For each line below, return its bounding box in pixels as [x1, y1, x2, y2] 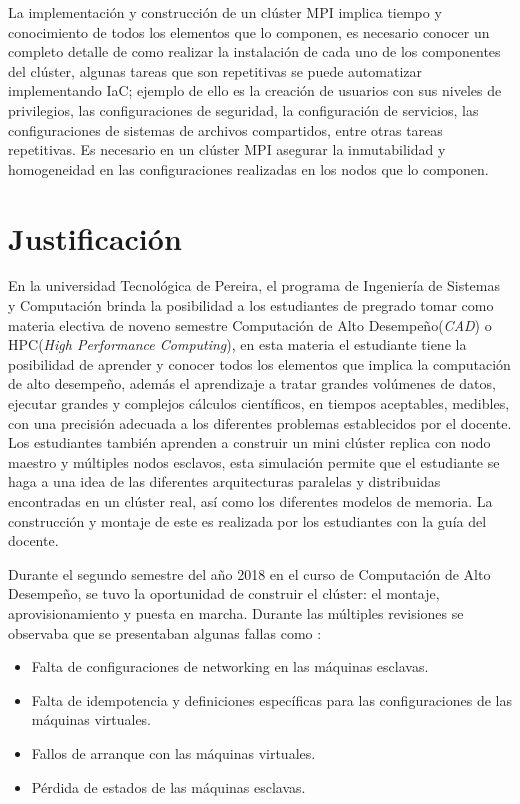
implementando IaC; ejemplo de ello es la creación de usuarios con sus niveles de [8, 80, 502, 101]
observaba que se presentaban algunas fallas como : [8, 622, 322, 643]
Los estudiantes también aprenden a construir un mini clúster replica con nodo [8, 432, 491, 453]
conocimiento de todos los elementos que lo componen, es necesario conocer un [8, 21, 490, 42]
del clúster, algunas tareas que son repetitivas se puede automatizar [8, 60, 422, 81]
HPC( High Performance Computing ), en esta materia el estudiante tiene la [8, 334, 467, 355]
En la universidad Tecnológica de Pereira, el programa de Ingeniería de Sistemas [8, 275, 501, 296]
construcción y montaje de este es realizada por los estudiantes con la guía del [8, 510, 487, 531]
